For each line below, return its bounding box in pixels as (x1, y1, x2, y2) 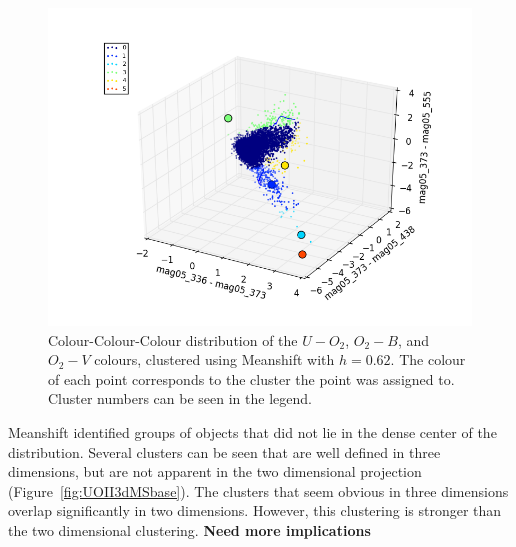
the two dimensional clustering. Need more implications (8, 519, 371, 540)
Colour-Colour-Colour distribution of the (48, 329, 298, 350)
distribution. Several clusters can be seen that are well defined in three (8, 441, 441, 462)
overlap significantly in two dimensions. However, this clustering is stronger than (8, 500, 502, 521)
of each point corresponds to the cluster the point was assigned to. (48, 368, 455, 389)
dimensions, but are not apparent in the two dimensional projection (8, 461, 422, 482)
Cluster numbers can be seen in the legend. (48, 388, 312, 409)
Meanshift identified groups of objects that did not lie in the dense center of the (8, 421, 497, 442)
